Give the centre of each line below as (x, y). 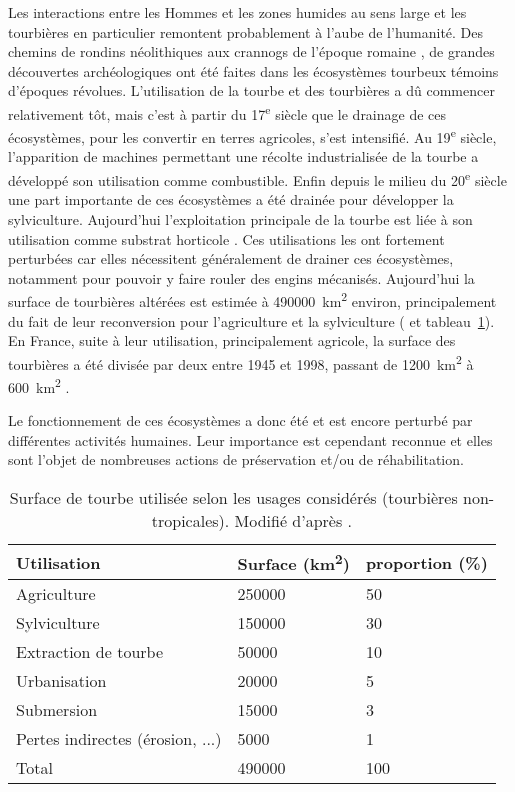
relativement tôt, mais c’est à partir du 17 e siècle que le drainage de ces (227, 112)
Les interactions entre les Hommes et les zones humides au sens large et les (237, 12)
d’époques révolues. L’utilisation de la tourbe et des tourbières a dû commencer (251, 90)
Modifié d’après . (293, 520)
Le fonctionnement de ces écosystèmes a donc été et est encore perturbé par (240, 420)
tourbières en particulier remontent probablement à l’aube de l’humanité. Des (246, 31)
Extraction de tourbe (90, 652)
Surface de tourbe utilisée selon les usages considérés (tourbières (233, 497)
